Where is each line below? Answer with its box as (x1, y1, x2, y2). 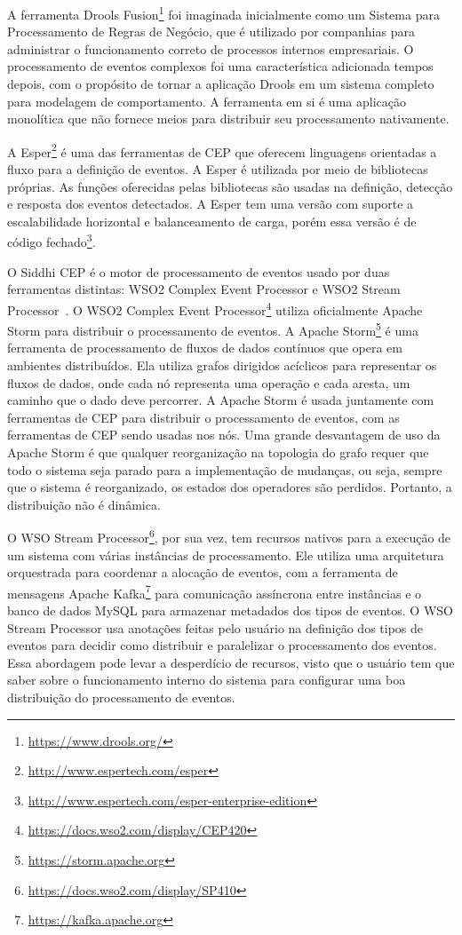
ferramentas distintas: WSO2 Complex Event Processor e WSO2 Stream (7, 280, 401, 298)
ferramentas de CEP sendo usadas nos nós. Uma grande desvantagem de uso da (7, 425, 441, 444)
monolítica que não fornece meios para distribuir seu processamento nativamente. (7, 109, 450, 128)
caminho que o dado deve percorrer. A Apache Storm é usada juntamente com (7, 391, 434, 409)
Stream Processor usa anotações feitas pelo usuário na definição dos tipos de (7, 618, 424, 637)
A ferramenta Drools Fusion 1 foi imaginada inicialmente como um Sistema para (7, 3, 440, 23)
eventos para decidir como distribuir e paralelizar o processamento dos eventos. (7, 636, 437, 654)
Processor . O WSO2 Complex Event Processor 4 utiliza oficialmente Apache (7, 297, 423, 319)
